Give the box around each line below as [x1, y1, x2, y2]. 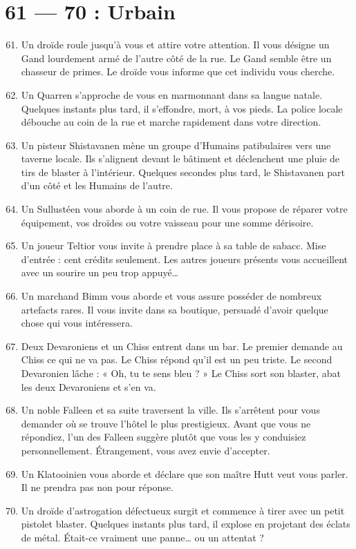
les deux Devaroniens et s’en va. [21, 379, 156, 394]
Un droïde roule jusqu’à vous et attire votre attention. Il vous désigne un [21, 37, 330, 52]
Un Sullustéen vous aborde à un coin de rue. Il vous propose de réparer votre [21, 202, 348, 216]
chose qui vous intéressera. [21, 316, 133, 330]
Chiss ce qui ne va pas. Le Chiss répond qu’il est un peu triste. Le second [21, 352, 332, 367]
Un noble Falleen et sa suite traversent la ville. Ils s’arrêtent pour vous [21, 403, 320, 417]
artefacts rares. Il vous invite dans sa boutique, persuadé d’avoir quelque [21, 302, 328, 316]
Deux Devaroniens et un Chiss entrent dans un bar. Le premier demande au [21, 338, 343, 353]
